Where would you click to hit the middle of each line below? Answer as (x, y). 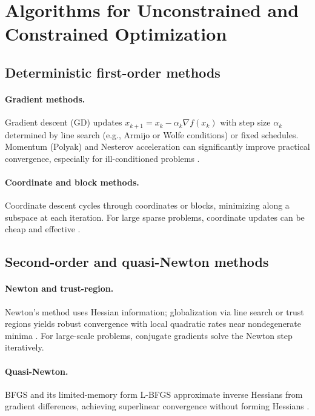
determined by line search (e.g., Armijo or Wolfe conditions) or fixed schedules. (152, 134)
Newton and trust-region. (59, 288)
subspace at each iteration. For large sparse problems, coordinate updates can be (155, 217)
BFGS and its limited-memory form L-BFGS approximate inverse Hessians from (154, 394)
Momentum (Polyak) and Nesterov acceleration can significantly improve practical (157, 146)
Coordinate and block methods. (72, 182)
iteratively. (25, 347)
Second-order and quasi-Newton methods (137, 262)
